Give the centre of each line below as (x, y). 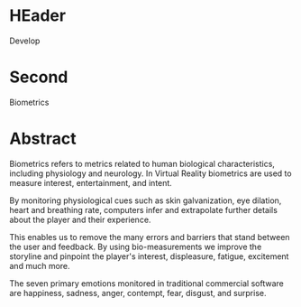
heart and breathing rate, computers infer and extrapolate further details (143, 209)
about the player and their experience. (80, 219)
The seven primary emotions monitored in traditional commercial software (146, 283)
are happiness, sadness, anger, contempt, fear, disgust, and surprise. (138, 293)
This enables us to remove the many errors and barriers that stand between (150, 237)
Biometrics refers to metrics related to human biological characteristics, (142, 163)
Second (39, 77)
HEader (37, 16)
